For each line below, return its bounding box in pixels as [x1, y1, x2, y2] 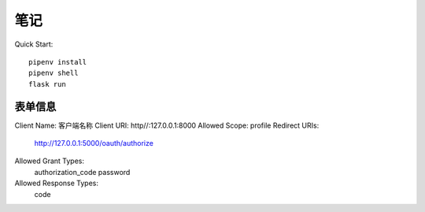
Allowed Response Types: [14, 178, 98, 188]
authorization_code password [34, 167, 131, 177]
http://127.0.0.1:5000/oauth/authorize [34, 139, 153, 148]
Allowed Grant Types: [14, 156, 85, 166]
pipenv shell [28, 69, 79, 78]
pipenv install [28, 58, 87, 66]
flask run [28, 80, 66, 88]
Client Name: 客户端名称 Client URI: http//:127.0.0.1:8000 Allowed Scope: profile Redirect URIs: [14, 121, 320, 130]
